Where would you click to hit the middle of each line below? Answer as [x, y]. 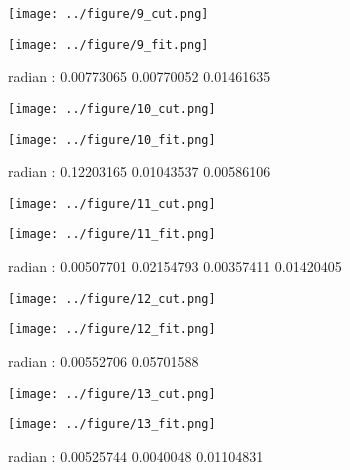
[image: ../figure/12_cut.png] [112, 298]
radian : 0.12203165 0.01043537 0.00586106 [139, 171]
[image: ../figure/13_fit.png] [112, 424]
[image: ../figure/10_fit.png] [112, 139]
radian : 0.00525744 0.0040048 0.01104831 [136, 455]
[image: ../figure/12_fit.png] [112, 329]
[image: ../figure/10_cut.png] [112, 108]
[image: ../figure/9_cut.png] [108, 14]
